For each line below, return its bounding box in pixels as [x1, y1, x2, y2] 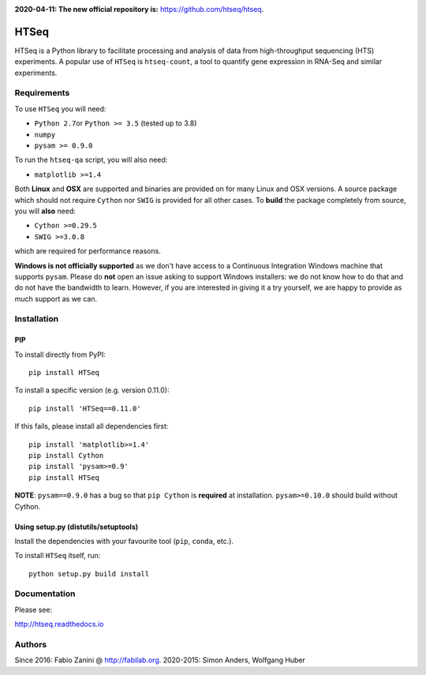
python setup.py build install [28, 569, 150, 578]
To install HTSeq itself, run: [14, 551, 101, 561]
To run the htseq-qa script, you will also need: [14, 155, 168, 165]
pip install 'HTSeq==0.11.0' [28, 403, 141, 413]
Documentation [14, 588, 76, 599]
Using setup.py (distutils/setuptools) [14, 522, 139, 531]
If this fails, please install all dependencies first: [14, 422, 169, 431]
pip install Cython [28, 451, 104, 459]
